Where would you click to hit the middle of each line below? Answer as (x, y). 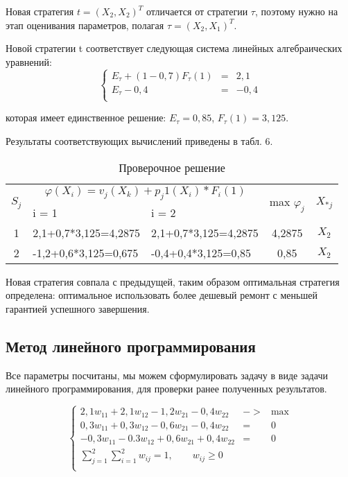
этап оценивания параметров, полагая (85, 25)
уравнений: (29, 61)
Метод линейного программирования (131, 346)
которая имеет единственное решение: (86, 118)
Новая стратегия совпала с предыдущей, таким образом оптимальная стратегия (173, 281)
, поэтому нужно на (296, 11)
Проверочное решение (172, 167)
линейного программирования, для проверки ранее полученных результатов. (166, 389)
